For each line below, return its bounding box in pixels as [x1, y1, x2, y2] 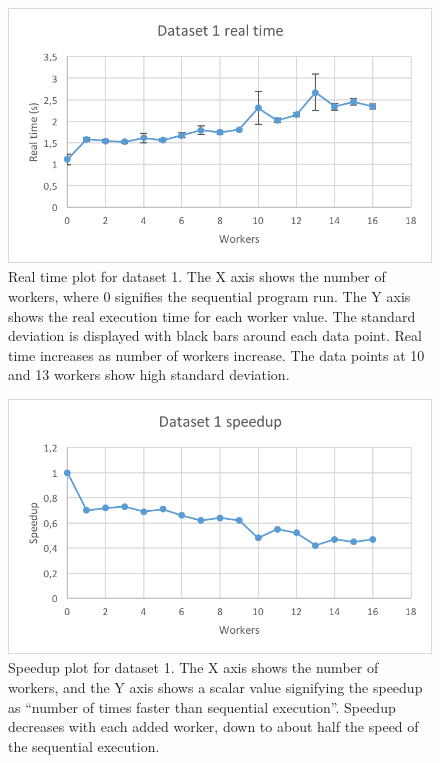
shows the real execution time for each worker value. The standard [8, 305, 416, 326]
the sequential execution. [8, 735, 160, 756]
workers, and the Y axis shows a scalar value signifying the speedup [8, 677, 423, 698]
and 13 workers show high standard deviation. [8, 364, 290, 385]
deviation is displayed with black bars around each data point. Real [8, 325, 422, 346]
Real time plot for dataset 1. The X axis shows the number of [8, 266, 386, 287]
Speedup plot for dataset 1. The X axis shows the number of [8, 657, 379, 678]
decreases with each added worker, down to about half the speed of [8, 716, 419, 737]
